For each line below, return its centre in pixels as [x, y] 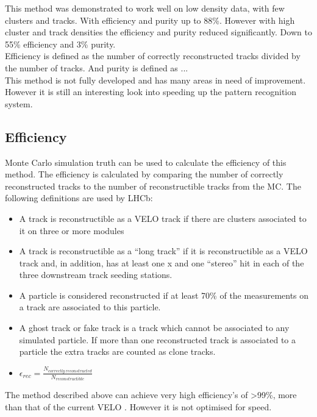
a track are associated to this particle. [90, 307]
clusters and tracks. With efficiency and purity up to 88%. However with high [150, 20]
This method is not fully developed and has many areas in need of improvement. [155, 80]
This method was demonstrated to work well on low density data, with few [145, 8]
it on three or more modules [72, 230]
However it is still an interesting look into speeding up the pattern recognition [151, 92]
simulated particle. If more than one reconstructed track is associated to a [158, 339]
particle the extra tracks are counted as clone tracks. [117, 351]
